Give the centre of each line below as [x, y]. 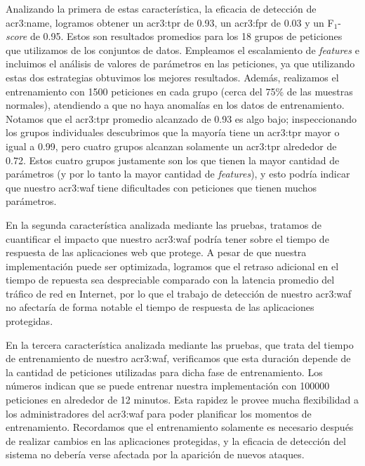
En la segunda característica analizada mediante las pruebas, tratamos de [164, 224]
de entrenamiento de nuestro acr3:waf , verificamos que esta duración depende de [178, 358]
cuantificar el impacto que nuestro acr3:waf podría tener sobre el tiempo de [167, 238]
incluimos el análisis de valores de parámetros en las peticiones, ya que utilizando [180, 64]
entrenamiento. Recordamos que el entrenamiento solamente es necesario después [180, 427]
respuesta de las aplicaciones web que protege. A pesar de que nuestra [156, 252]
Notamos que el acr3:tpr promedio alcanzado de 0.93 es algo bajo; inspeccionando [181, 118]
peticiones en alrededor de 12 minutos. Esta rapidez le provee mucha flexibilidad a [182, 400]
